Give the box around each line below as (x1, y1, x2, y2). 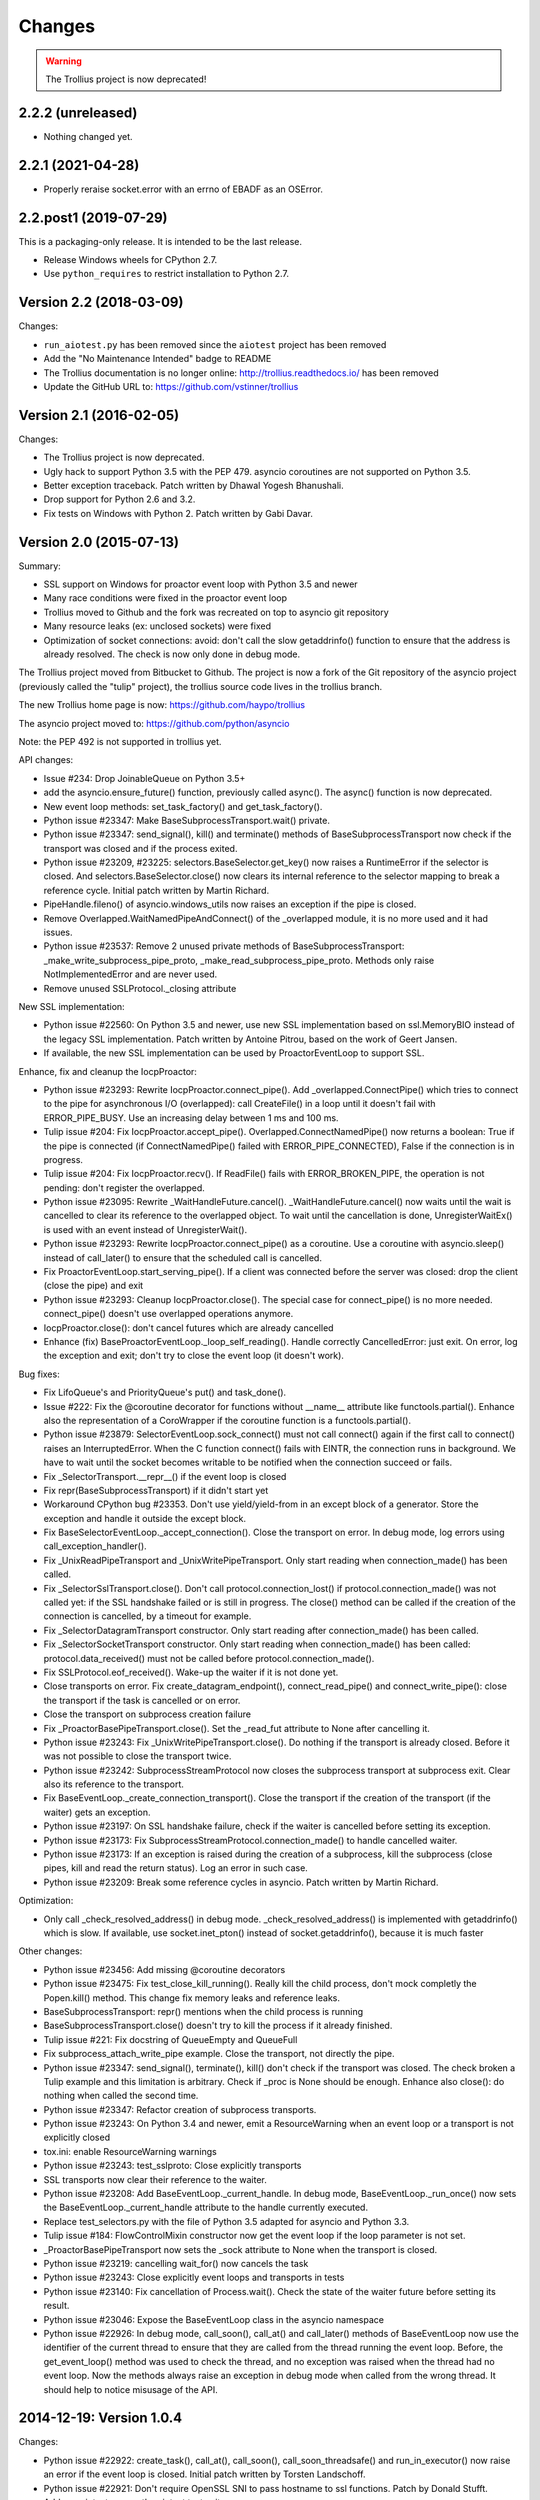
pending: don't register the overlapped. (43, 1181, 205, 1194)
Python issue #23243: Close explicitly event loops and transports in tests (43, 2271, 345, 2284)
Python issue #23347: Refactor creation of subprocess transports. (43, 2103, 317, 2115)
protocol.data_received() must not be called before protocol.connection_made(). (43, 1652, 375, 1664)
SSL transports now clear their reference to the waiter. (43, 2173, 267, 2185)
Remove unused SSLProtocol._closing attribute (43, 982, 237, 994)
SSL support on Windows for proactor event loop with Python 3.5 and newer (43, 578, 359, 590)
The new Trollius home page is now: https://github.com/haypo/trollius (18, 699, 305, 711)
